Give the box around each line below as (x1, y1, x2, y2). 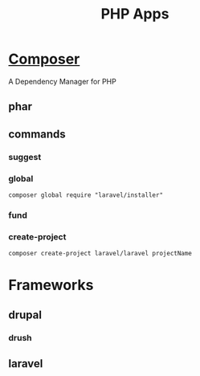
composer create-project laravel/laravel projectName (8, 250, 193, 258)
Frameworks (8, 276, 94, 294)
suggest (8, 151, 42, 162)
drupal (8, 308, 43, 321)
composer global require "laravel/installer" (8, 190, 163, 199)
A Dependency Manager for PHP (8, 76, 116, 86)
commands (8, 127, 66, 141)
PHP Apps (100, 5, 169, 23)
